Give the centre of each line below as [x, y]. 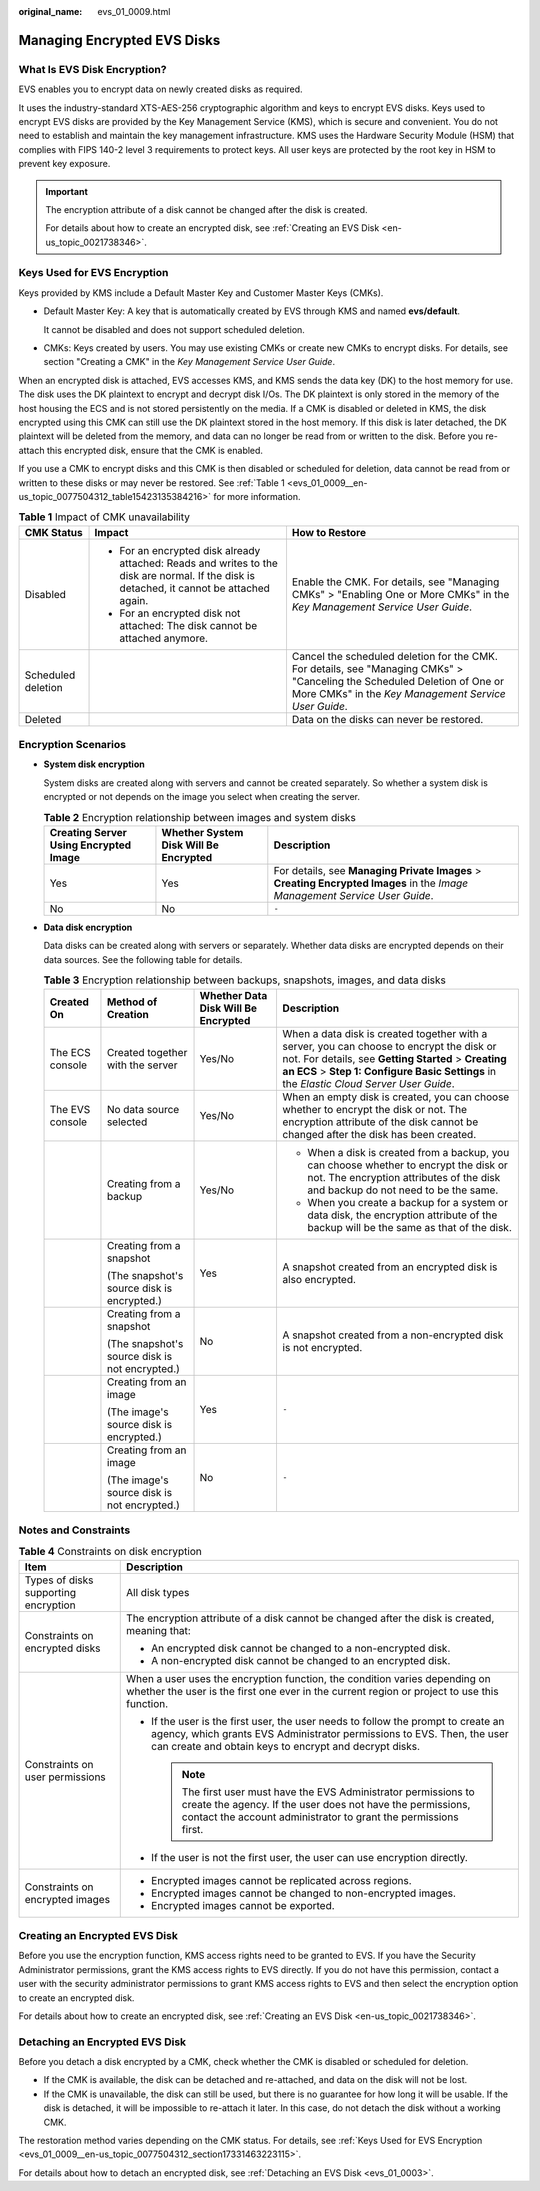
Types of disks [59, 1580]
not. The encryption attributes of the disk [404, 1177]
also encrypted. [319, 1279]
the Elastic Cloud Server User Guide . [368, 1083]
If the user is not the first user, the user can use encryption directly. [310, 1857]
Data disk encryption [88, 927]
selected [127, 1122]
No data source [143, 1109]
